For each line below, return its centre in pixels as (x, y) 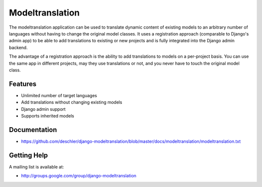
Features (23, 84)
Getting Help (28, 155)
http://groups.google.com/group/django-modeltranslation (79, 176)
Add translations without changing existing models (72, 102)
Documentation (33, 129)
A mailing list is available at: (36, 167)
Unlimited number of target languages (59, 95)
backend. (18, 47)
